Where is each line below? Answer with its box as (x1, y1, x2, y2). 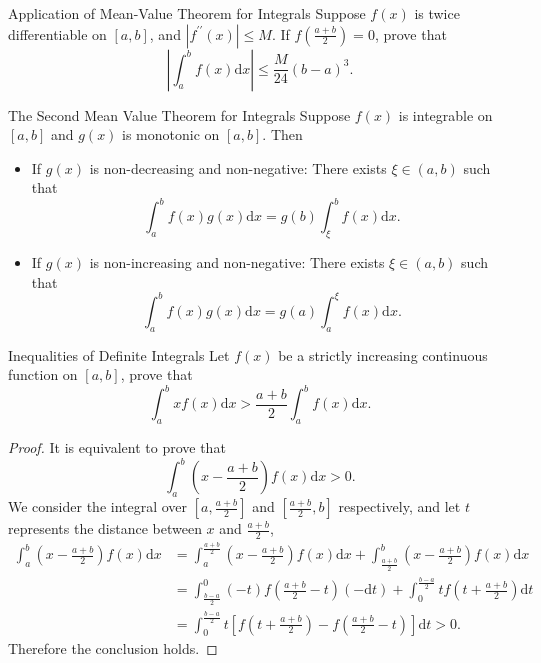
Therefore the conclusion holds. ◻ (8, 638, 218, 659)
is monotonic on (122, 124, 220, 145)
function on (8, 364, 78, 385)
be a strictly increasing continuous (278, 344, 488, 365)
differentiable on (8, 23, 107, 44)
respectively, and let (338, 496, 461, 517)
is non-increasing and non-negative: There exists (89, 252, 385, 273)
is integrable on (398, 104, 493, 125)
